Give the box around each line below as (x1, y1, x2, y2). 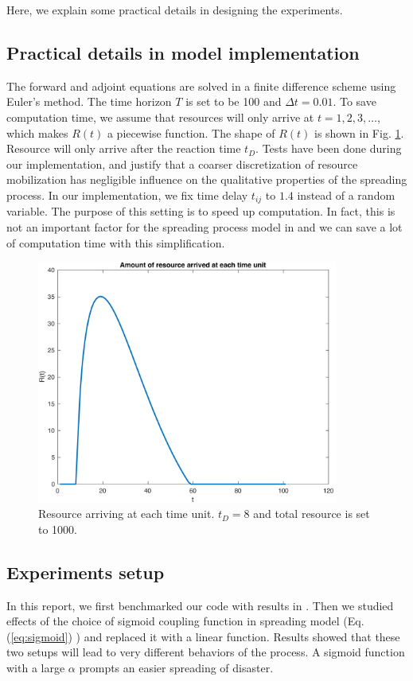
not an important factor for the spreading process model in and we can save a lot (6, 219, 403, 235)
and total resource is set (253, 505, 370, 522)
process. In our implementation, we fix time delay (6, 186, 248, 203)
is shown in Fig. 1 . (314, 124, 404, 141)
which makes (6, 124, 68, 141)
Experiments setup (6, 559, 165, 584)
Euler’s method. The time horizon (6, 93, 172, 110)
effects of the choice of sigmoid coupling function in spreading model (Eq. (6, 613, 364, 629)
